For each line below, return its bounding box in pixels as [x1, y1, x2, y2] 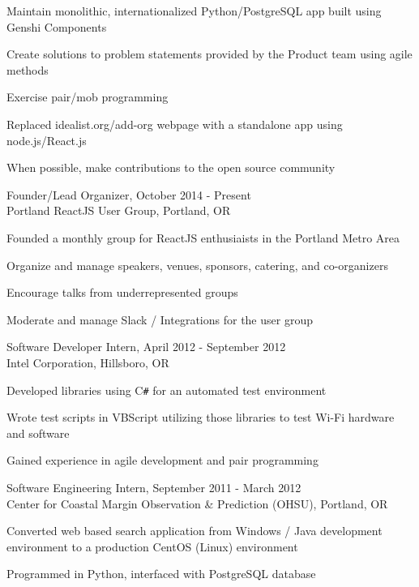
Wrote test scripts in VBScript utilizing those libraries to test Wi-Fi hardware [6, 409, 395, 426]
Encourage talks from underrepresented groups [6, 284, 238, 301]
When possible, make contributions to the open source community [6, 159, 336, 176]
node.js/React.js [6, 131, 87, 148]
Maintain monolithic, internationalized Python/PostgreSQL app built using [6, 2, 382, 19]
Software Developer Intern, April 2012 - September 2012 [6, 338, 286, 355]
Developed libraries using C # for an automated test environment [6, 381, 327, 398]
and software [6, 424, 70, 441]
